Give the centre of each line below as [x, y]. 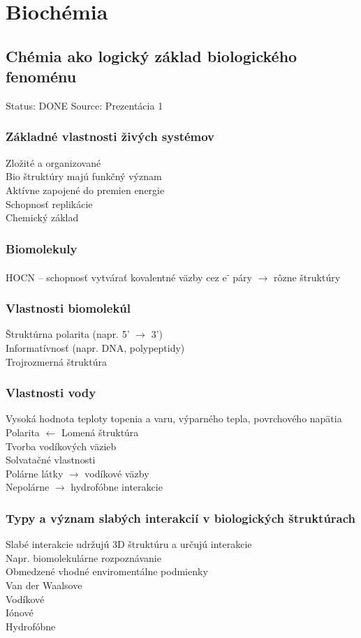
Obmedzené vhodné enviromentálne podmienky [107, 571]
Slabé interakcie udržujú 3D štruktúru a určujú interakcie [129, 544]
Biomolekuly [42, 248]
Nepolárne [28, 487]
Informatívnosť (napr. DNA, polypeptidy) [95, 348]
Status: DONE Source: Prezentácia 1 [84, 105]
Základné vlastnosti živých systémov [110, 136]
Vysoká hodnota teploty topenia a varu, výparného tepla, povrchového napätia [174, 418]
